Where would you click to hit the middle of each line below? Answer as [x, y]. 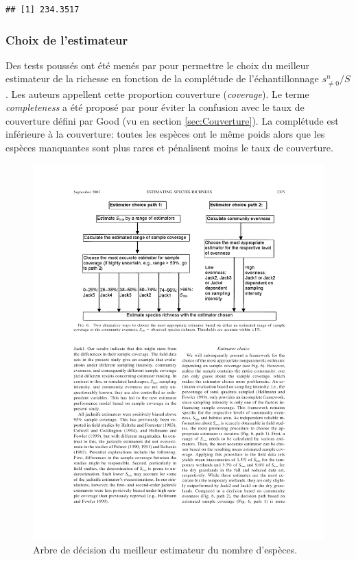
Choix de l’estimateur [67, 39]
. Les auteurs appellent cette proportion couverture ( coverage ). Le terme [157, 93]
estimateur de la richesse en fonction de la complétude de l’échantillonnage [162, 78]
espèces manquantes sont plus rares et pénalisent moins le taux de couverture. [169, 147]
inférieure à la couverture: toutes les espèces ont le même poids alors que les [165, 134]
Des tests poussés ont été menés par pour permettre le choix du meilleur [158, 65]
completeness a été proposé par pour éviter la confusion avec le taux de [155, 107]
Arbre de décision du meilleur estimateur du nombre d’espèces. [165, 550]
